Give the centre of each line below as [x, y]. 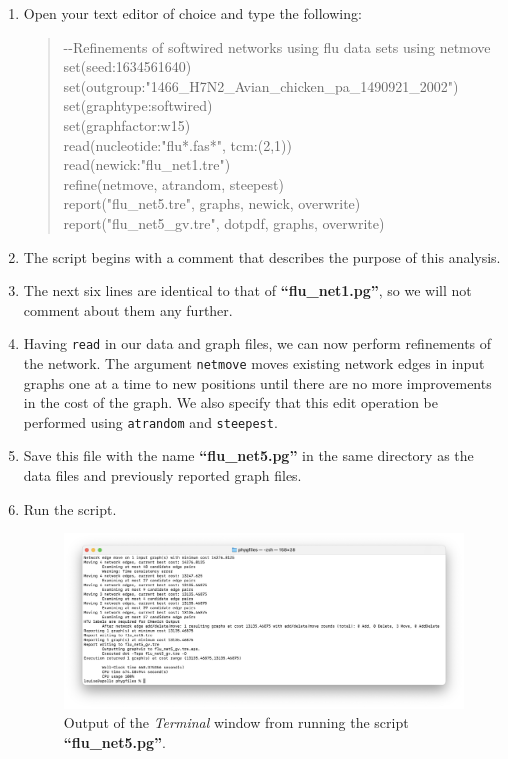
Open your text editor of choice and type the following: [192, 13]
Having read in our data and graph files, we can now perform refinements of [257, 343]
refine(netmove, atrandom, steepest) [173, 183]
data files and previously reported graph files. [162, 475]
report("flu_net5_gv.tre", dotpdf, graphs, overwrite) [224, 222]
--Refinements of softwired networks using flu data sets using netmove [277, 46]
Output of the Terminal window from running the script [236, 722]
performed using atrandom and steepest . [150, 421]
